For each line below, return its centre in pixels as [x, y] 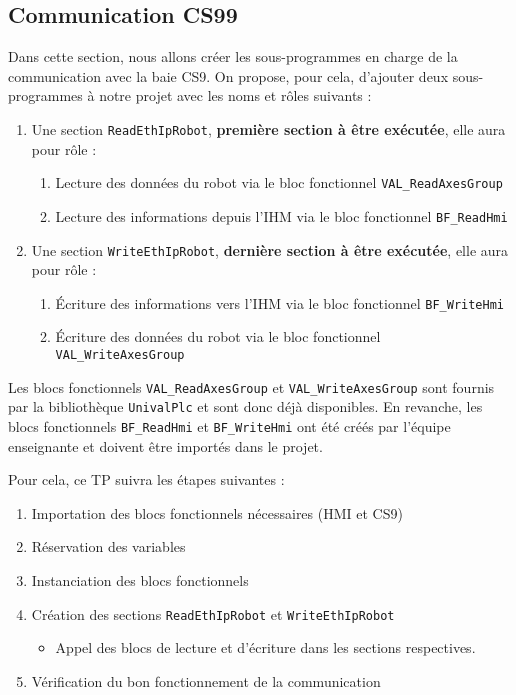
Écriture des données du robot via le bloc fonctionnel [218, 336]
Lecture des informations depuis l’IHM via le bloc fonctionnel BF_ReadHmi [281, 215]
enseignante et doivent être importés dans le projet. [165, 445]
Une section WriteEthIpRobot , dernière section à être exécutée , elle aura [270, 249]
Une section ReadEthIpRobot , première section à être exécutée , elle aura [268, 128]
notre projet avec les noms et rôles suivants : [235, 95]
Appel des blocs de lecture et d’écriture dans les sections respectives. [265, 647]
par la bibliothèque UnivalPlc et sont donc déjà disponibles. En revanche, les [245, 406]
